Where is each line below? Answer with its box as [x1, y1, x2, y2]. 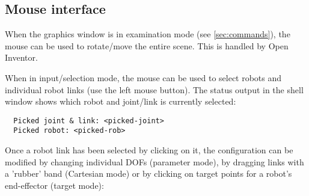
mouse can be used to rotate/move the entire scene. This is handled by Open [5, 39, 289, 52]
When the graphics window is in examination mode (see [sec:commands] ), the [5, 28, 290, 40]
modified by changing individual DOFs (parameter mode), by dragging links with [5, 155, 304, 168]
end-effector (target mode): [5, 179, 104, 191]
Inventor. [5, 51, 38, 64]
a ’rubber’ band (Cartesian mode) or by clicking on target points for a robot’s [5, 167, 292, 180]
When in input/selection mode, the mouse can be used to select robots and [5, 71, 282, 84]
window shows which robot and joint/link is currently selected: [5, 95, 236, 108]
